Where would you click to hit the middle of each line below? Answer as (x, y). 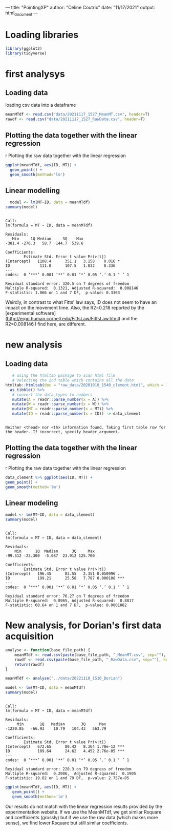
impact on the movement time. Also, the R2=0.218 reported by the (75, 308)
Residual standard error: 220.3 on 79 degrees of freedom (68, 769)
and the (130, 319)
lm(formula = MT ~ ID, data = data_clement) (53, 538)
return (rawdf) (29, 664)
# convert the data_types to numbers (52, 395)
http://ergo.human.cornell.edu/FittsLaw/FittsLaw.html (63, 319)
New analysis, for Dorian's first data (83, 625)
